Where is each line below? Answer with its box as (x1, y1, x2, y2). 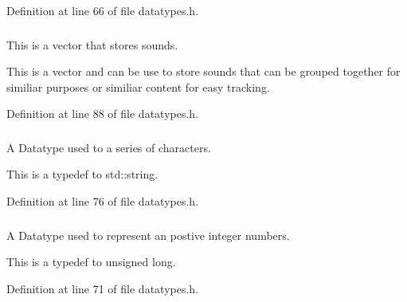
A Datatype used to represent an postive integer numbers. (6, 226, 290, 243)
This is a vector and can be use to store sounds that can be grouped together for (6, 63, 401, 80)
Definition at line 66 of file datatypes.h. (6, 2, 199, 18)
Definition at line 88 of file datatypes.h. (6, 105, 199, 122)
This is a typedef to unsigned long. (6, 253, 176, 270)
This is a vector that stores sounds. (6, 36, 178, 53)
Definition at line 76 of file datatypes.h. (6, 193, 199, 209)
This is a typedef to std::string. (6, 166, 158, 182)
